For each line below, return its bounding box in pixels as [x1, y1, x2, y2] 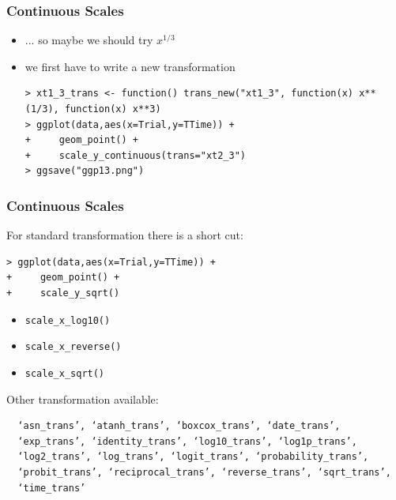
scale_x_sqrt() [25, 367, 105, 379]
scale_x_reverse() [25, 341, 122, 353]
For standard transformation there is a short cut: [6, 227, 243, 243]
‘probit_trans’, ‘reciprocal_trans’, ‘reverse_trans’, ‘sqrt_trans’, [17, 466, 391, 478]
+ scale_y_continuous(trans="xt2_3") [25, 149, 246, 161]
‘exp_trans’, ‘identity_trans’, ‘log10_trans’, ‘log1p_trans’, [17, 435, 357, 447]
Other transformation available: [6, 390, 159, 407]
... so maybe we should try [25, 32, 153, 48]
